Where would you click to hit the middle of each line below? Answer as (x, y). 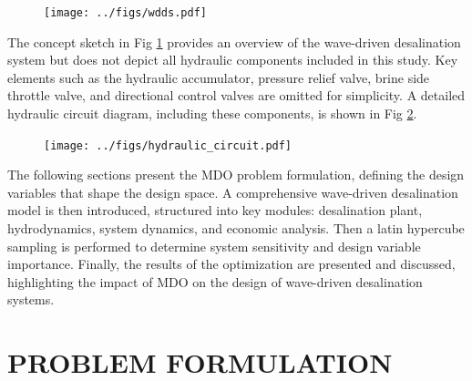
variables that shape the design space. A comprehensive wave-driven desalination (233, 192)
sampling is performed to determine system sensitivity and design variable (214, 246)
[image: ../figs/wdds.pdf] (125, 13)
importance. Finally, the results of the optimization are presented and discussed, (231, 264)
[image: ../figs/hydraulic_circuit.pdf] (168, 145)
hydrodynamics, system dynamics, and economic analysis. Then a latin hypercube (236, 228)
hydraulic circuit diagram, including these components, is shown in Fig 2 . (212, 113)
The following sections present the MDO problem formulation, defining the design (236, 175)
